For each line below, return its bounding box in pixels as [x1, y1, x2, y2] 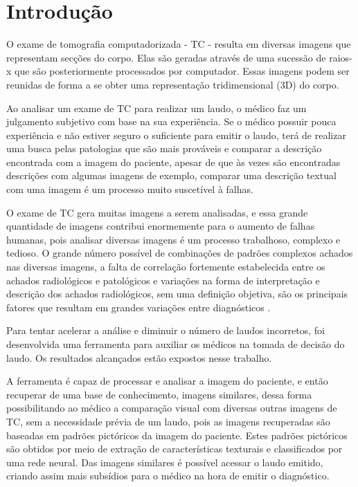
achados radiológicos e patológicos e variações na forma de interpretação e [6, 273, 320, 287]
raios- [329, 50, 352, 64]
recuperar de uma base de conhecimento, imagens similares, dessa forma [6, 387, 312, 401]
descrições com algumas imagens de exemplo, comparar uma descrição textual [6, 168, 337, 183]
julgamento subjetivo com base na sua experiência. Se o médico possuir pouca [6, 114, 337, 129]
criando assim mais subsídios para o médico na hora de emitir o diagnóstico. [6, 468, 330, 483]
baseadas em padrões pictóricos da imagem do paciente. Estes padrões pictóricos [6, 428, 348, 442]
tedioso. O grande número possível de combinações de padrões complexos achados [6, 246, 353, 260]
